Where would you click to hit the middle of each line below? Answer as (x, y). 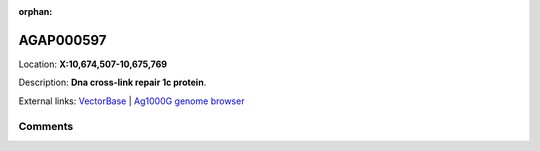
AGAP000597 (62, 40)
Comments (46, 127)
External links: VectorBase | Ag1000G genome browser (131, 101)
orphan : (35, 11)
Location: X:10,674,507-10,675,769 (93, 64)
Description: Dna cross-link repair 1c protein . (112, 82)
